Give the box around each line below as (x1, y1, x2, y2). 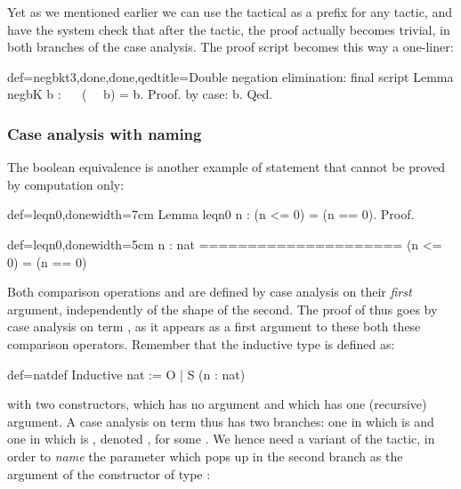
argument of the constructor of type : (7, 464, 211, 483)
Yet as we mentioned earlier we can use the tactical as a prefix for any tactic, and (7, 3, 453, 20)
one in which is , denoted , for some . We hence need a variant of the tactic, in (7, 429, 435, 448)
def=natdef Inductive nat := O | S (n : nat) (7, 364, 246, 383)
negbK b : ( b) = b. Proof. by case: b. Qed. (7, 85, 273, 103)
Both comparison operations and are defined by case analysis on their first (7, 282, 412, 301)
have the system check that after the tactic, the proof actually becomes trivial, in (7, 20, 450, 38)
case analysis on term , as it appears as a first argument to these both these (7, 317, 421, 336)
